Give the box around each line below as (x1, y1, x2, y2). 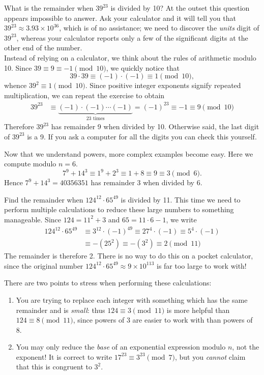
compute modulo (4, 158, 56, 169)
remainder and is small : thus (16, 304, 105, 315)
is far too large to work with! (157, 260, 247, 271)
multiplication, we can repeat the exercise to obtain (4, 90, 165, 100)
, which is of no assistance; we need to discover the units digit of (59, 22, 259, 33)
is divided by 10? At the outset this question (110, 3, 250, 13)
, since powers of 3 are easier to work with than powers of (73, 314, 253, 325)
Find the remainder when (4, 194, 83, 205)
